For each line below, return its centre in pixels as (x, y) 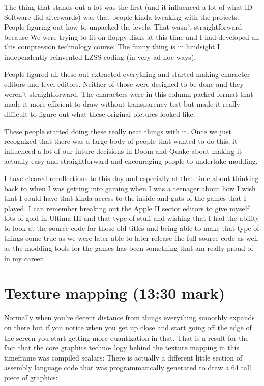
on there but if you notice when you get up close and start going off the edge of (128, 327)
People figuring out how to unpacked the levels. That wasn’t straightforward (123, 27)
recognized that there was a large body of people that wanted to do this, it (121, 141)
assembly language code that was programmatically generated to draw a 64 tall (128, 367)
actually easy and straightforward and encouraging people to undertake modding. (131, 161)
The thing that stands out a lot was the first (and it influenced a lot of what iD (128, 7)
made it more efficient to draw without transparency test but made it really (122, 104)
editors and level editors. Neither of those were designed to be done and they (124, 84)
